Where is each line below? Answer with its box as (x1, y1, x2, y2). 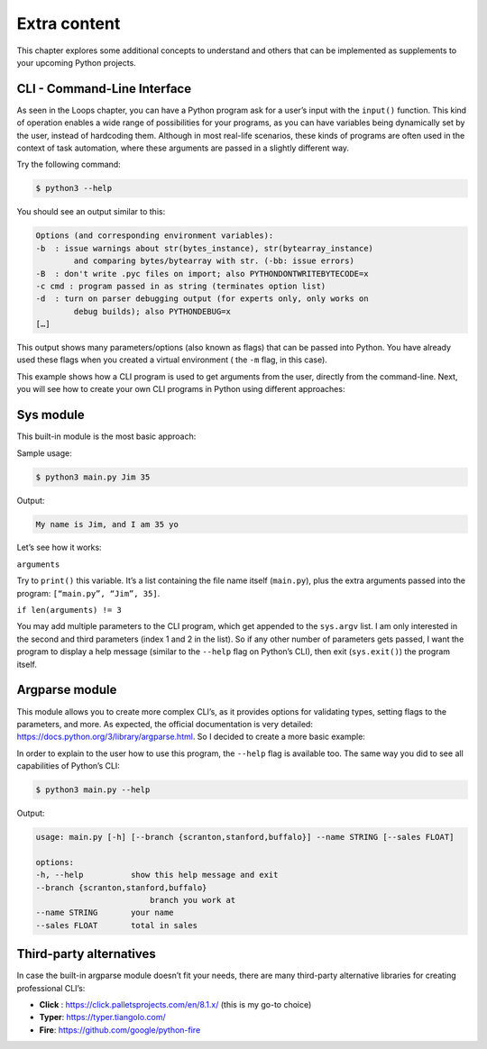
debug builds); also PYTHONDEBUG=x (73, 306, 232, 316)
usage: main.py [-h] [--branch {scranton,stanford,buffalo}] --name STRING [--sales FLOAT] (35, 832, 455, 843)
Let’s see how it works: (16, 542, 103, 553)
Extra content (16, 14, 121, 33)
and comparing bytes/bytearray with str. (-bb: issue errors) (73, 256, 355, 266)
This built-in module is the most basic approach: (16, 431, 197, 442)
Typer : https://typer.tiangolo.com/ (39, 1012, 166, 1023)
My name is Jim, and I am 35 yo (35, 519, 179, 529)
